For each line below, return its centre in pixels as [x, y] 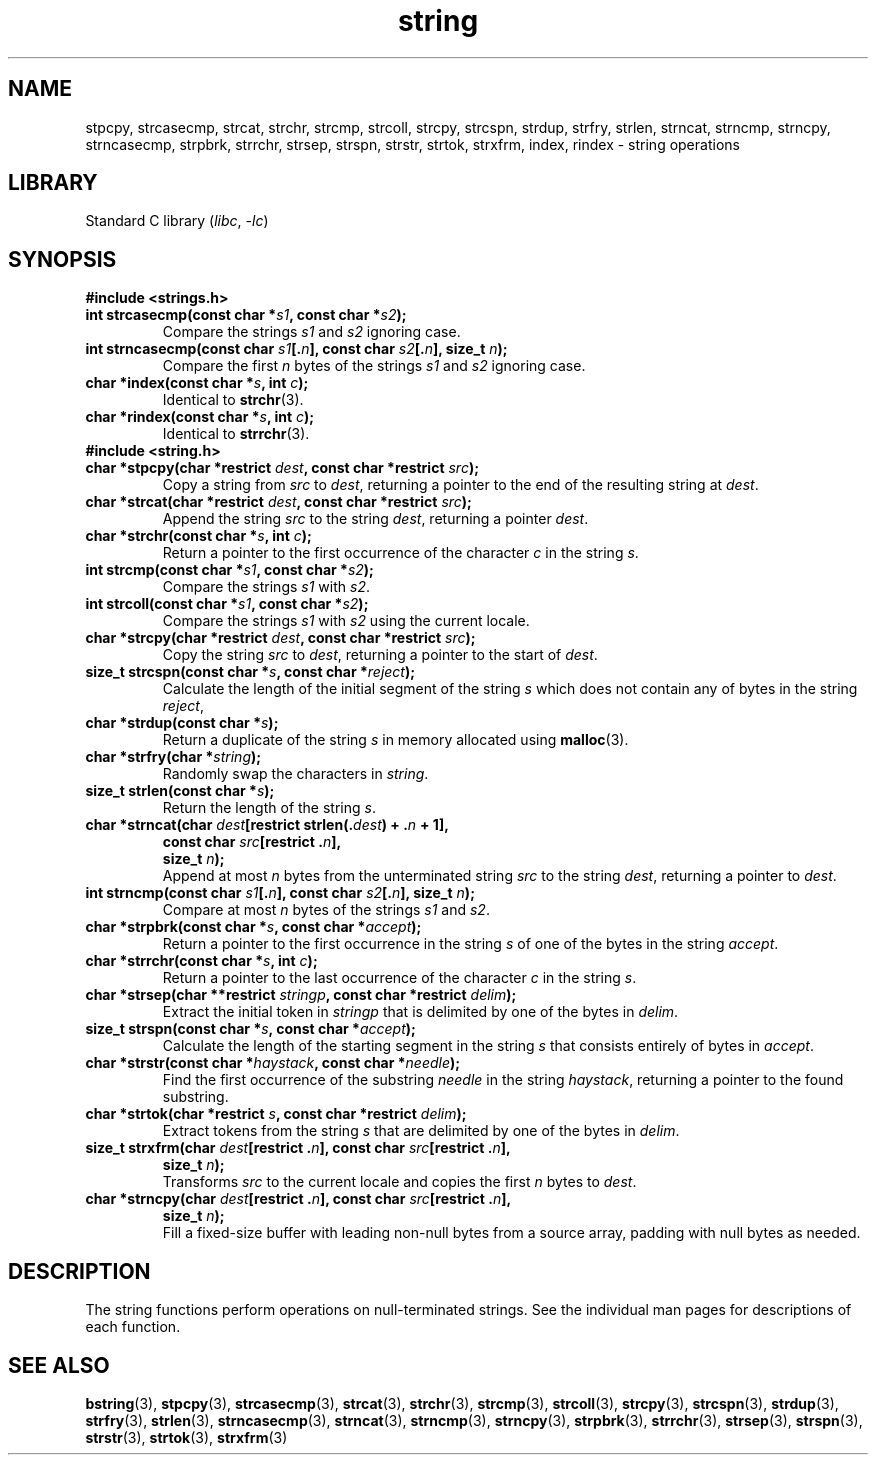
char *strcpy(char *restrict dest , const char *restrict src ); [280, 638]
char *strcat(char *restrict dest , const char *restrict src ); [278, 502]
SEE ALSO [59, 1365]
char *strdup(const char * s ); [182, 723]
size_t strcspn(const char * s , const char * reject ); [250, 672]
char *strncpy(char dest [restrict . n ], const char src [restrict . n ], [298, 1199]
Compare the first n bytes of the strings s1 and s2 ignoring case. [374, 366]
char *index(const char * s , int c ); [197, 383]
